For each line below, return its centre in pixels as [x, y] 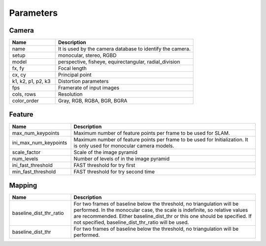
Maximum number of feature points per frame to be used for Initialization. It [161, 139]
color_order [25, 101]
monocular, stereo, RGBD [87, 55]
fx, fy [18, 68]
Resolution [70, 94]
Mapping [23, 185]
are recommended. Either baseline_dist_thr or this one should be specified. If [163, 216]
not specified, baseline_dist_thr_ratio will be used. [131, 222]
